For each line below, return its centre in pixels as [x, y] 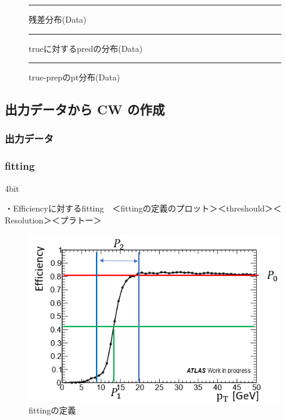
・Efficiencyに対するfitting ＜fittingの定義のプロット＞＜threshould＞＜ [143, 208]
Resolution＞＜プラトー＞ [53, 220]
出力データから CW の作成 [85, 109]
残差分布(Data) [58, 19]
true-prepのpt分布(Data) [74, 77]
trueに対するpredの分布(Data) [86, 48]
